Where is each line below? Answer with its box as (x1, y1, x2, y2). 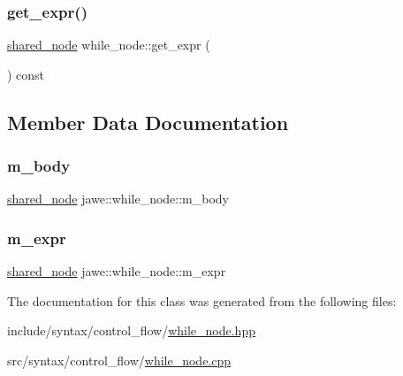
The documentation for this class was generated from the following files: (7, 291, 397, 310)
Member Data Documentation (7, 108, 289, 135)
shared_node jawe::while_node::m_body (7, 189, 229, 208)
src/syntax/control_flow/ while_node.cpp (7, 351, 232, 369)
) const (7, 65, 45, 83)
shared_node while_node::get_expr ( (7, 35, 210, 54)
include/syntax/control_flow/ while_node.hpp (7, 321, 255, 340)
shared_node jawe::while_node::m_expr (7, 262, 226, 280)
